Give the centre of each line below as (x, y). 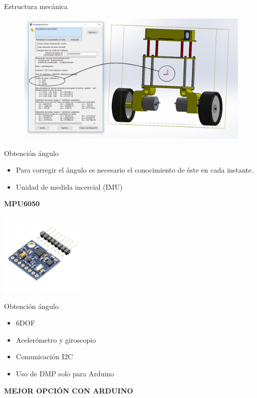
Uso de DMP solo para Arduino (65, 374)
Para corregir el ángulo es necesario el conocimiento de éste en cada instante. (135, 170)
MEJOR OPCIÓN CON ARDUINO (69, 390)
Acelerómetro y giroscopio (56, 339)
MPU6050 (22, 204)
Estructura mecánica (36, 6)
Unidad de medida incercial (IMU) (69, 186)
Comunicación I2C (44, 356)
